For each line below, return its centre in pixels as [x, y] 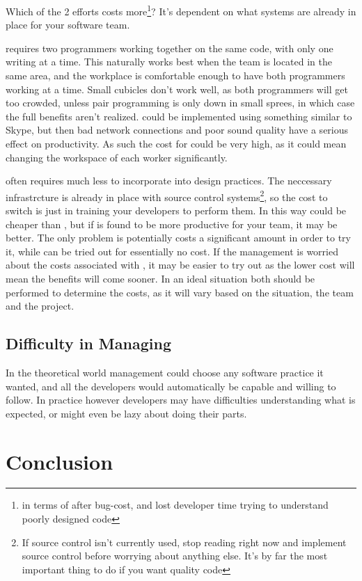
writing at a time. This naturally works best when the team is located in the [169, 62]
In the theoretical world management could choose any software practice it [165, 372]
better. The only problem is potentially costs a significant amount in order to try [178, 238]
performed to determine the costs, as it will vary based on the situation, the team [180, 292]
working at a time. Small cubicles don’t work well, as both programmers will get [177, 89]
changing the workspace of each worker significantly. [117, 157]
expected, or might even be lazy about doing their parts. [126, 413]
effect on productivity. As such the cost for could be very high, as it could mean [176, 143]
